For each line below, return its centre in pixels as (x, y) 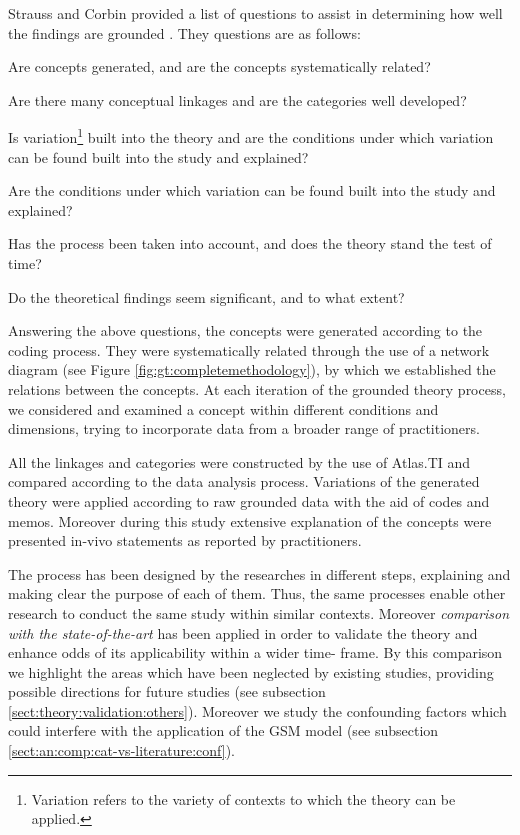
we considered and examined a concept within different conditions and (223, 408)
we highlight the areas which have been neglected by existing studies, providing (251, 671)
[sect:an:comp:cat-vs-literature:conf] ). (121, 750)
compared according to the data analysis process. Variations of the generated (244, 481)
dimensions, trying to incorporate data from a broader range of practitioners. (244, 428)
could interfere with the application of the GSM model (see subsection (223, 730)
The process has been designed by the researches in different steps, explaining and (259, 573)
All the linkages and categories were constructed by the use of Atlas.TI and (239, 461)
